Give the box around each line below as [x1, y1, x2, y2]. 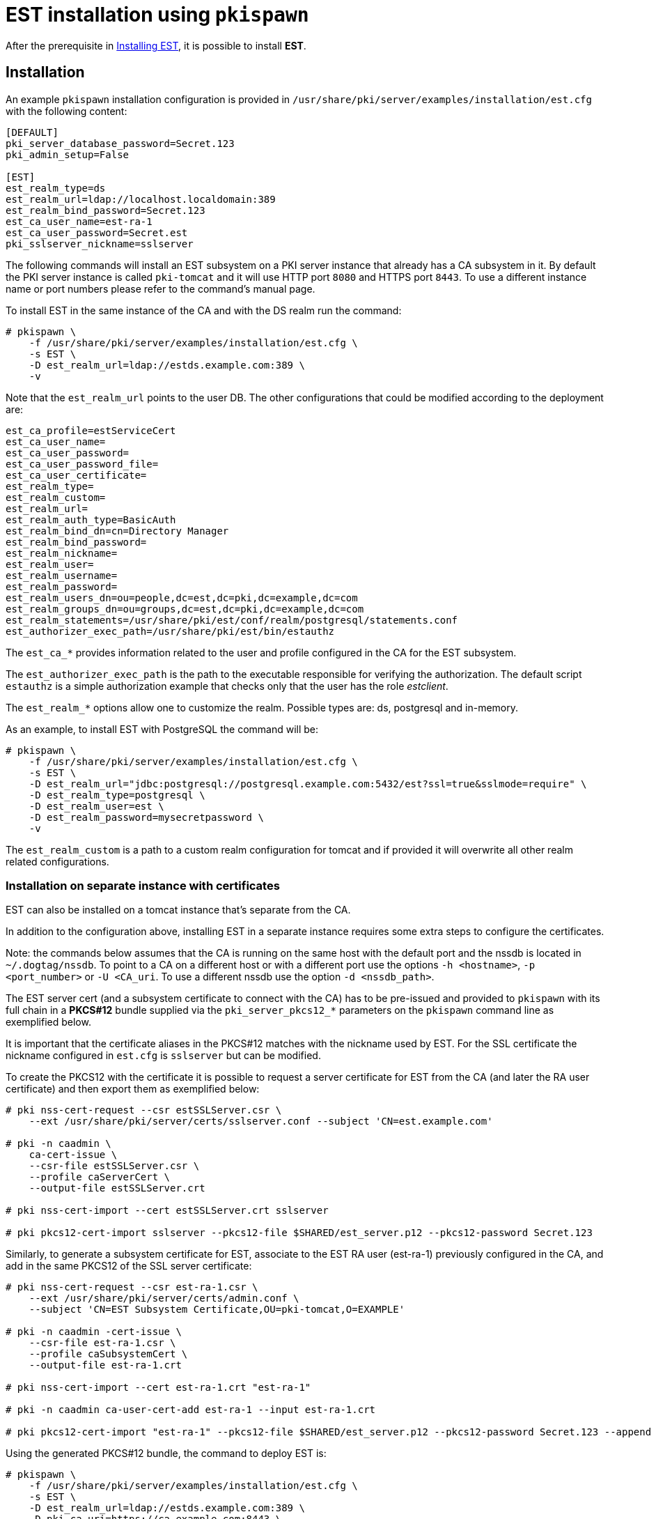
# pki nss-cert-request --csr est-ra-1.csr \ [6, 1281, 258, 1293]
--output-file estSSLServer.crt [29, 1182, 205, 1194]
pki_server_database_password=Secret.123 [6, 137, 235, 149]
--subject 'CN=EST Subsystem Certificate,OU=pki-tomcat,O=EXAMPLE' [29, 1304, 405, 1316]
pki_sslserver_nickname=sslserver [6, 238, 194, 249]
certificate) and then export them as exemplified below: [6, 1083, 260, 1095]
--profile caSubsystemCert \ [29, 1348, 188, 1360]
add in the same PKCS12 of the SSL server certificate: [6, 1260, 252, 1272]
